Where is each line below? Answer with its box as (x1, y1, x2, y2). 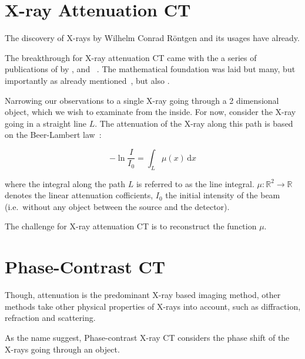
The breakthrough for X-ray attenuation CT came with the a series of (5, 51, 257, 63)
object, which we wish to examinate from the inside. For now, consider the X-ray (5, 106, 296, 118)
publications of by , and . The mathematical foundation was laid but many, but (5, 63, 296, 75)
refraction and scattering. (5, 311, 96, 324)
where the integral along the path (5, 177, 126, 189)
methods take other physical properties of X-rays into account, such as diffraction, (5, 300, 301, 312)
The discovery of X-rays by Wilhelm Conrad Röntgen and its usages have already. (5, 32, 300, 44)
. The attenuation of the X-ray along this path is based (95, 117, 293, 129)
